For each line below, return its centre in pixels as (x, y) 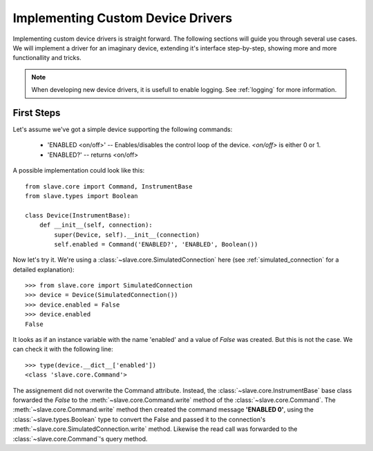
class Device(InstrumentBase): (78, 215)
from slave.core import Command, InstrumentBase (109, 186)
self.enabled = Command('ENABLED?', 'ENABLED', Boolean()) (156, 244)
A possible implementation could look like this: (79, 171)
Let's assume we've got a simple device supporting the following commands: (123, 129)
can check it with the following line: (63, 349)
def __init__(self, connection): (96, 225)
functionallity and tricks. (47, 58)
